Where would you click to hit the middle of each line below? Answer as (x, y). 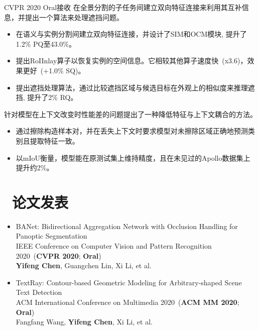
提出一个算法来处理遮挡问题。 (74, 17)
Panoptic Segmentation (51, 236)
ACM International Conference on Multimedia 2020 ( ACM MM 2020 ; (127, 302)
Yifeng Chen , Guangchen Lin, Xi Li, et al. (84, 265)
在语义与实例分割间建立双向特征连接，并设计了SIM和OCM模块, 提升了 (131, 34)
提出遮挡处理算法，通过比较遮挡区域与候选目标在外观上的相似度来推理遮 (135, 87)
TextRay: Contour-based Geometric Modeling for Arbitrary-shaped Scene (129, 282)
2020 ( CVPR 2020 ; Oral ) (58, 255)
